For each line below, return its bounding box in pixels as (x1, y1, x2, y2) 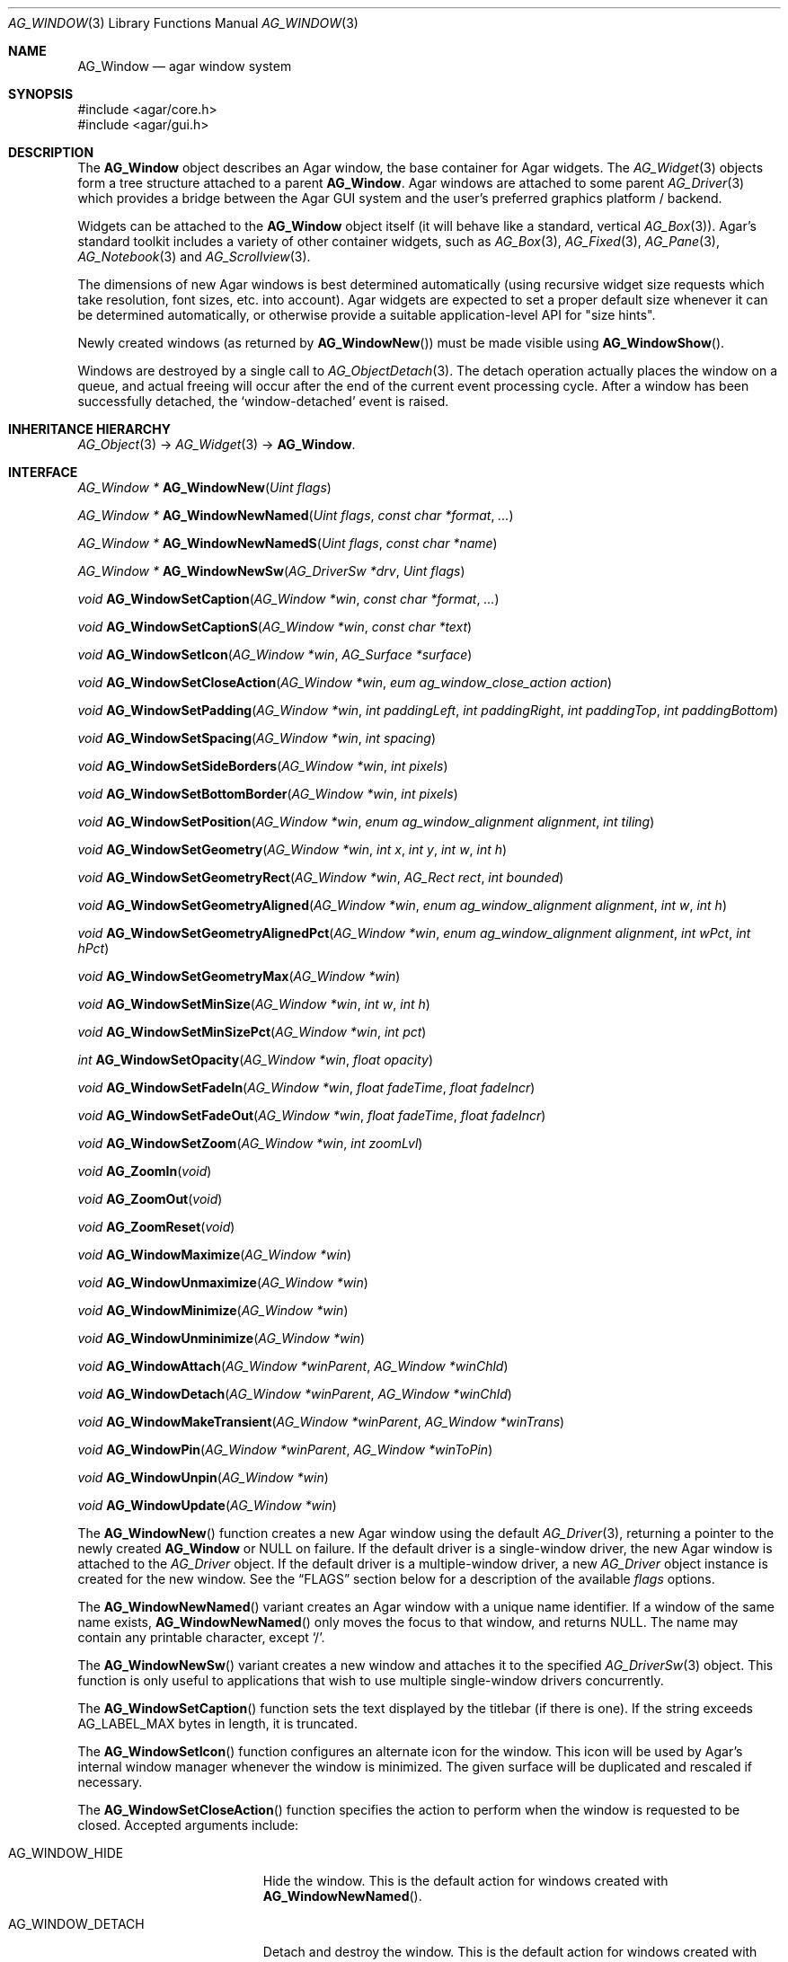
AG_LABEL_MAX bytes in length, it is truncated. (77, 1716, 358, 1731)
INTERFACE (8, 464, 78, 480)
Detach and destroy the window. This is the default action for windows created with (262, 1944, 757, 1959)
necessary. (77, 1774, 143, 1790)
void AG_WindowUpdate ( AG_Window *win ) (77, 1498, 337, 1513)
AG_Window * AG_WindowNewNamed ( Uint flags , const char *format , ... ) (77, 508, 514, 523)
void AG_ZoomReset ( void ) (77, 1219, 235, 1234)
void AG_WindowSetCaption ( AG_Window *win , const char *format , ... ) (77, 591, 500, 606)
